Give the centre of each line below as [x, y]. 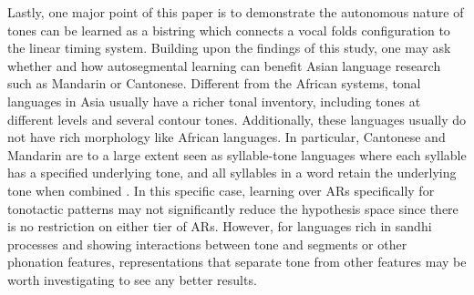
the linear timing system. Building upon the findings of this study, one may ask [229, 48]
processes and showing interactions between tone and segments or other [207, 244]
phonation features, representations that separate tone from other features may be [237, 262]
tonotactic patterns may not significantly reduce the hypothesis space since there [233, 208]
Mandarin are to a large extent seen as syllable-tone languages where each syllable [237, 154]
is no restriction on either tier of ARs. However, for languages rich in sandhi [220, 226]
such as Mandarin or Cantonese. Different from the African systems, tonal [214, 83]
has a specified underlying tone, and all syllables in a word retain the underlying [232, 173]
